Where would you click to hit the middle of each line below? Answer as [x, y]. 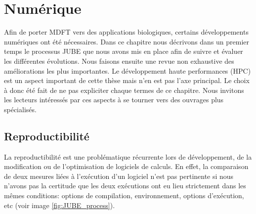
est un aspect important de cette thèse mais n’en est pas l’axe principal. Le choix [127, 80]
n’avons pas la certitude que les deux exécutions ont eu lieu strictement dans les [125, 186]
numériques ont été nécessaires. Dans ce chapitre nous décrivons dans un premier [127, 41]
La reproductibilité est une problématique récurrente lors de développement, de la [128, 156]
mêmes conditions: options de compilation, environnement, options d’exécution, [124, 195]
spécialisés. [20, 109]
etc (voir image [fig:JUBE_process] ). [60, 205]
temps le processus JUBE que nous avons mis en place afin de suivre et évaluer [124, 51]
